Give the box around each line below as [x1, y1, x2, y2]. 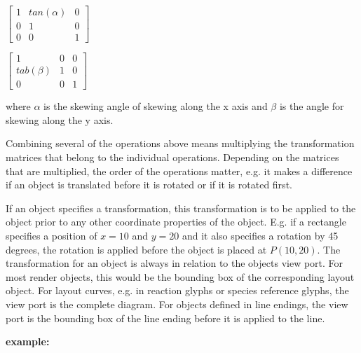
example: [6, 334, 50, 349]
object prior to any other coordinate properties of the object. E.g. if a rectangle [6, 214, 346, 229]
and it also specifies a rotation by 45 [182, 228, 339, 242]
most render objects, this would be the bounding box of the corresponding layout [6, 269, 355, 284]
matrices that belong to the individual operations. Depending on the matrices [6, 149, 339, 164]
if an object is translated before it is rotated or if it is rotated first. [6, 177, 292, 192]
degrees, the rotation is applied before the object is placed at [6, 242, 267, 256]
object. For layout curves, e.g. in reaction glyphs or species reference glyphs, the [6, 283, 349, 298]
